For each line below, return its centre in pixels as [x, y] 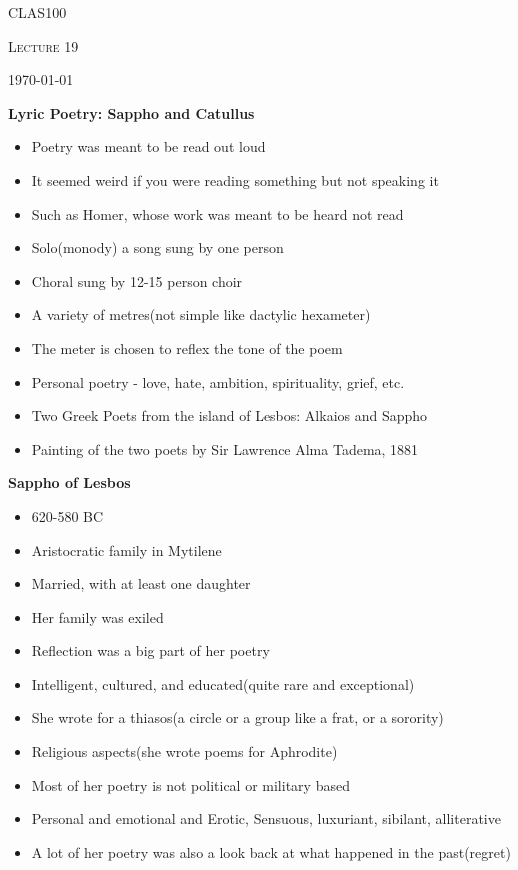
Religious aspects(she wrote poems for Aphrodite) [184, 751]
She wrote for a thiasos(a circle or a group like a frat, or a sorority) [237, 717]
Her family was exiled [97, 616]
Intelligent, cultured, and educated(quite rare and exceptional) [223, 683]
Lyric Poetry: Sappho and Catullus [131, 112]
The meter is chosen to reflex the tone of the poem [187, 347]
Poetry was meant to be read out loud [148, 146]
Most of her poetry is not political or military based [190, 784]
